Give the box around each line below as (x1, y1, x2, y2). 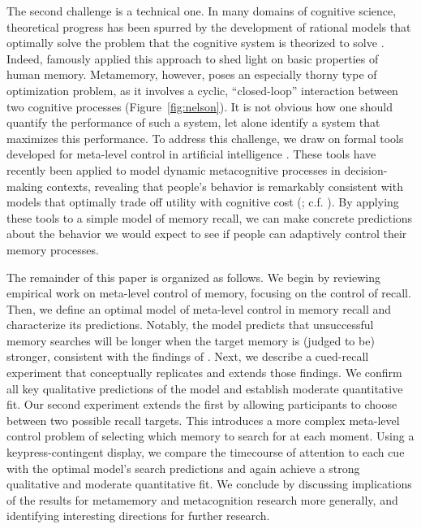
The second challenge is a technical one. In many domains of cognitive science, (6, 2, 397, 19)
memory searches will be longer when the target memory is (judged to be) (6, 332, 375, 349)
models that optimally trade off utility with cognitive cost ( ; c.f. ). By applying (6, 193, 399, 210)
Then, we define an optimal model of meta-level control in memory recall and (6, 300, 392, 317)
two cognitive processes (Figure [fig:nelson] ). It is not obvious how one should (6, 98, 393, 115)
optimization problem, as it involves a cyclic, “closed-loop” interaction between (6, 81, 398, 98)
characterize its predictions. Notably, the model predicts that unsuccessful (6, 316, 374, 333)
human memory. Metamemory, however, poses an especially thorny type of (6, 66, 377, 83)
